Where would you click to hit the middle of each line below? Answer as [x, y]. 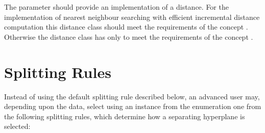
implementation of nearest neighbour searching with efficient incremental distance [132, 17]
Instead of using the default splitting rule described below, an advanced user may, [132, 96]
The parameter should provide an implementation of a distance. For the [116, 7]
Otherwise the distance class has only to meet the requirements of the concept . [129, 36]
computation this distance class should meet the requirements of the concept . [126, 27]
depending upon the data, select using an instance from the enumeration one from [133, 106]
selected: [17, 126]
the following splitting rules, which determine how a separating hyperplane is [125, 116]
